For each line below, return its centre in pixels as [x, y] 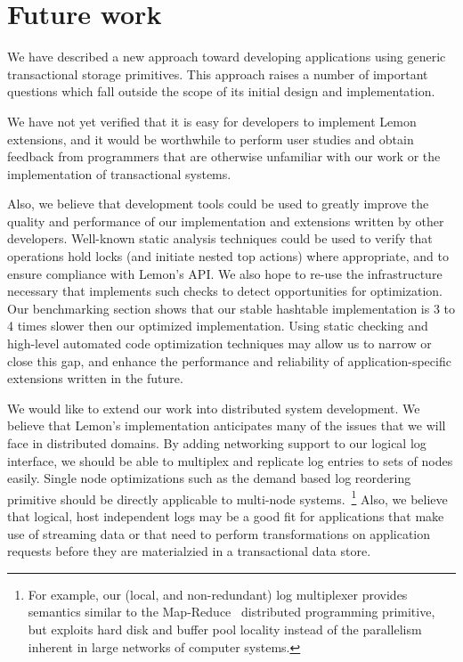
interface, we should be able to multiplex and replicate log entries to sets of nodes [230, 460]
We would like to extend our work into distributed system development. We [214, 408]
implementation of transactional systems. [119, 173]
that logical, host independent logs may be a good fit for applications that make [226, 516]
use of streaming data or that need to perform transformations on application [219, 533]
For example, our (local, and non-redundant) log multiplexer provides [218, 594]
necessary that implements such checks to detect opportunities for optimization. [225, 291]
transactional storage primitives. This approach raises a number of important [218, 74]
